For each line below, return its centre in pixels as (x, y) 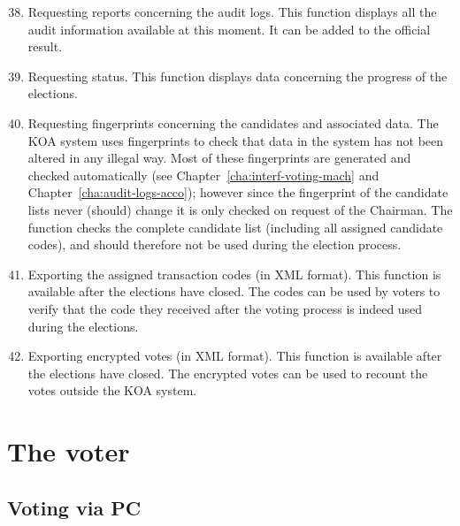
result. (45, 46)
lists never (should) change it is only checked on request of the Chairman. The (240, 209)
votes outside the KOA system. (112, 390)
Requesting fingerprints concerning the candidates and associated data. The (233, 122)
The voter (69, 451)
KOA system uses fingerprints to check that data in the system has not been (236, 140)
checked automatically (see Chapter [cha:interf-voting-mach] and (203, 175)
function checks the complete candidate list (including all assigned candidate (235, 227)
